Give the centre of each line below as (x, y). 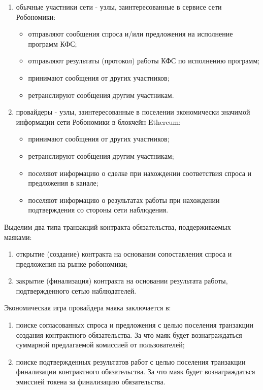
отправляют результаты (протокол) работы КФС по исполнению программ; (144, 61)
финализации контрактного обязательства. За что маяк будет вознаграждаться (136, 371)
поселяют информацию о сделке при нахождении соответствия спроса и (140, 173)
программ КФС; (53, 43)
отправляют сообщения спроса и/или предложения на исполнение (130, 34)
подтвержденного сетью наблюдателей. (76, 290)
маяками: (18, 237)
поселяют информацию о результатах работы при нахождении (124, 200)
